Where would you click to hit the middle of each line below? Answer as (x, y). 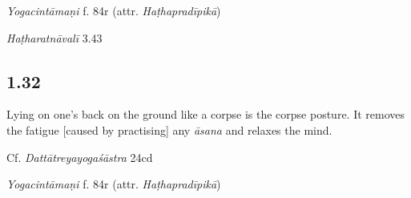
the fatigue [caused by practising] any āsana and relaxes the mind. (169, 129)
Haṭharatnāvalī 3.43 (54, 37)
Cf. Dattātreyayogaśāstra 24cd (80, 157)
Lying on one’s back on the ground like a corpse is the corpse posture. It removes (206, 114)
